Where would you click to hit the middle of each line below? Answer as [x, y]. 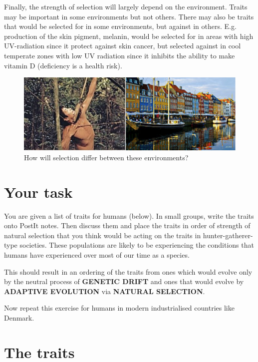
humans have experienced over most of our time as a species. [97, 255]
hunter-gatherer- [228, 235]
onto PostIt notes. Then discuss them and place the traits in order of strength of [127, 225]
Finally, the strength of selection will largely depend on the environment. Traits [126, 6]
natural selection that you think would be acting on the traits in [103, 235]
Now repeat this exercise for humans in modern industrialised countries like [119, 308]
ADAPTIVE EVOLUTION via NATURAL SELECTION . [105, 291]
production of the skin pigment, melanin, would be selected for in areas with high [129, 36]
